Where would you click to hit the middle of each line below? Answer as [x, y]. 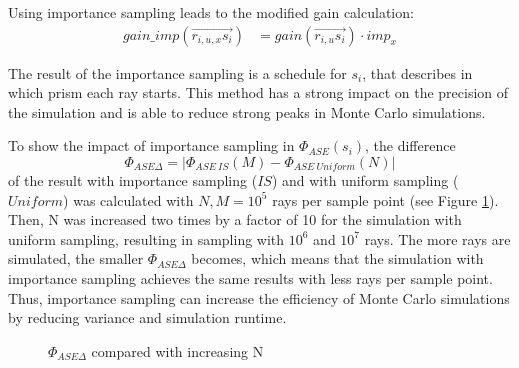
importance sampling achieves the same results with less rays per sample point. [250, 277]
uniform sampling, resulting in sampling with [146, 238]
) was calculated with [128, 199]
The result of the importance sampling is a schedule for [177, 72]
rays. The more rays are [437, 238]
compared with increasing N [177, 350]
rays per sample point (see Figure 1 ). [385, 199]
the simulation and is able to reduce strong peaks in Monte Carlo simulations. [247, 111]
